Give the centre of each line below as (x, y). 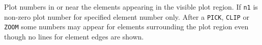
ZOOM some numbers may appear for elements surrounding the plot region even (126, 27)
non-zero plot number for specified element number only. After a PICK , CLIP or (127, 16)
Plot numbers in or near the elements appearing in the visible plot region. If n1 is (131, 7)
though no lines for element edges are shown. (74, 36)
